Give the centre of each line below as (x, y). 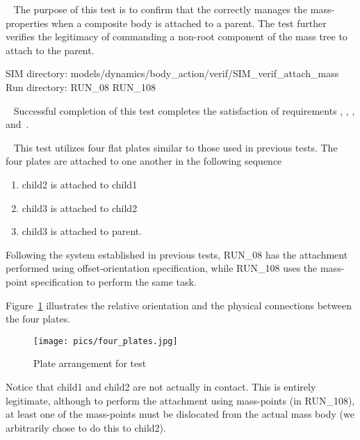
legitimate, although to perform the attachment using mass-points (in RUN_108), (180, 400)
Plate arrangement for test (90, 363)
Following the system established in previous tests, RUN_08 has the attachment (177, 254)
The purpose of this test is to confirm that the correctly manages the (161, 9)
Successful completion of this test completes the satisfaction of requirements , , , (184, 110)
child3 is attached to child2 (80, 207)
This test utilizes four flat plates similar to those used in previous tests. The (175, 147)
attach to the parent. (50, 50)
